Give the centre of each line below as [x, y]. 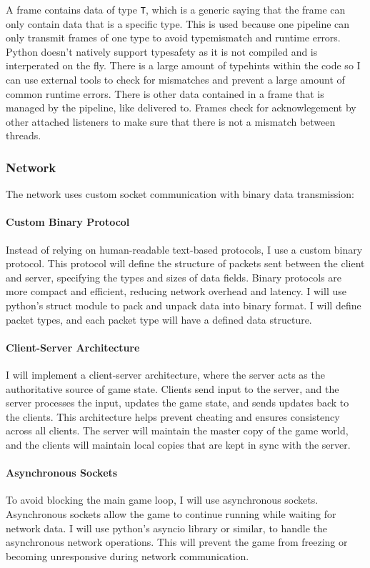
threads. [24, 135]
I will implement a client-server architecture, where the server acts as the [165, 374]
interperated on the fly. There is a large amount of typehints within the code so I [183, 65]
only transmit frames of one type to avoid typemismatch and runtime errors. [173, 38]
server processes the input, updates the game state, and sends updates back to [177, 403]
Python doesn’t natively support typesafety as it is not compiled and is [162, 51]
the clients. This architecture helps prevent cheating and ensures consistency [173, 416]
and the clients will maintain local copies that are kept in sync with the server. [178, 444]
